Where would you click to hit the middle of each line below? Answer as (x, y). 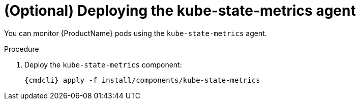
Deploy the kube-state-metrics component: (103, 64)
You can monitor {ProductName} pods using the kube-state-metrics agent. (136, 33)
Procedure (22, 49)
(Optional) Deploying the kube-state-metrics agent (180, 11)
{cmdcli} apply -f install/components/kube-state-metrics (142, 80)
